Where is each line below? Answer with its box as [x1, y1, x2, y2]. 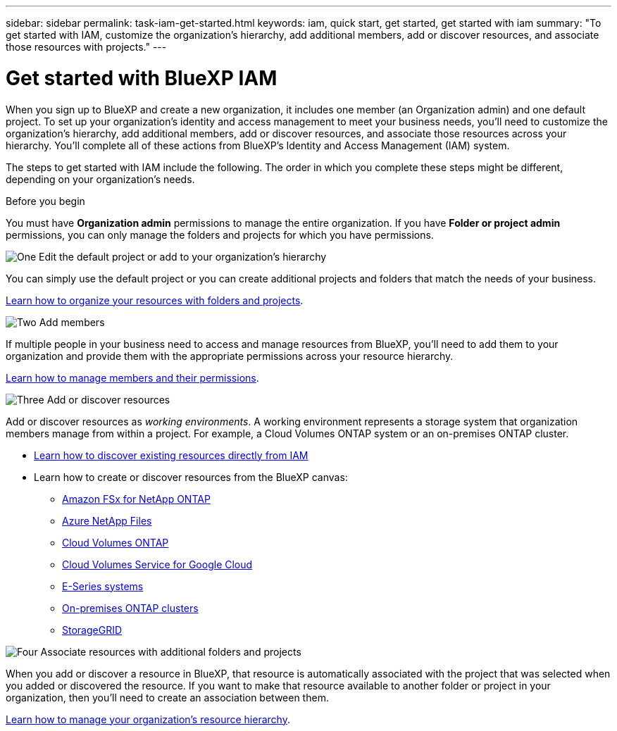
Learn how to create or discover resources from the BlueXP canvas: [34, 470, 348, 483]
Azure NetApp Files [62, 514, 152, 527]
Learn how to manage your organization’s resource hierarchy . [6, 713, 290, 725]
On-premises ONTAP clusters [62, 601, 199, 614]
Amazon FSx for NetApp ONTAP [62, 492, 211, 505]
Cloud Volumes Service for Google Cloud [62, 558, 253, 570]
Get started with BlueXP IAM [6, 65, 278, 90]
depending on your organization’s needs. [6, 173, 195, 185]
